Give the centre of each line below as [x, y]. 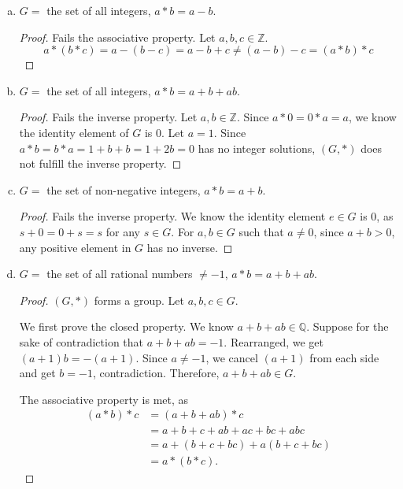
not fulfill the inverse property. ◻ [100, 163]
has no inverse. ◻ [190, 247]
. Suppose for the [348, 326]
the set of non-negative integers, [124, 189]
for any [123, 231]
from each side [344, 357]
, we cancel [232, 357]
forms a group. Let [139, 300]
